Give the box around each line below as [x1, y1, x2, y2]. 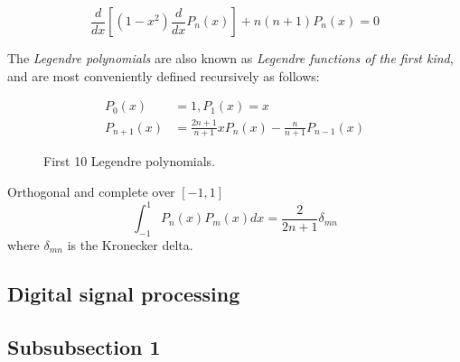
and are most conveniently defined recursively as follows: [7, 66, 320, 85]
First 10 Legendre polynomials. [43, 152, 216, 171]
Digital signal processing [7, 279, 240, 307]
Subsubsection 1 [7, 332, 161, 360]
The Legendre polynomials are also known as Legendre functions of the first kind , [7, 49, 454, 67]
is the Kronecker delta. [67, 235, 193, 254]
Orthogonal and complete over [7, 181, 175, 200]
